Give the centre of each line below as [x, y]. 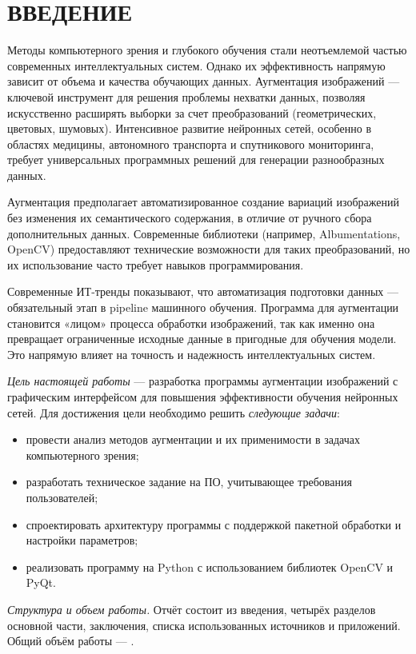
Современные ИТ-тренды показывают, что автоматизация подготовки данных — [203, 291]
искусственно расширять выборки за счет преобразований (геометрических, [192, 112]
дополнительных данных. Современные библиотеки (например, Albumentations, [204, 233]
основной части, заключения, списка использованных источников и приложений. [204, 625]
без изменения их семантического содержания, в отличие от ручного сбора [190, 218]
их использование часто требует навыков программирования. [156, 264]
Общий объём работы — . [71, 641]
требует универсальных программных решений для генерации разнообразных [196, 160]
